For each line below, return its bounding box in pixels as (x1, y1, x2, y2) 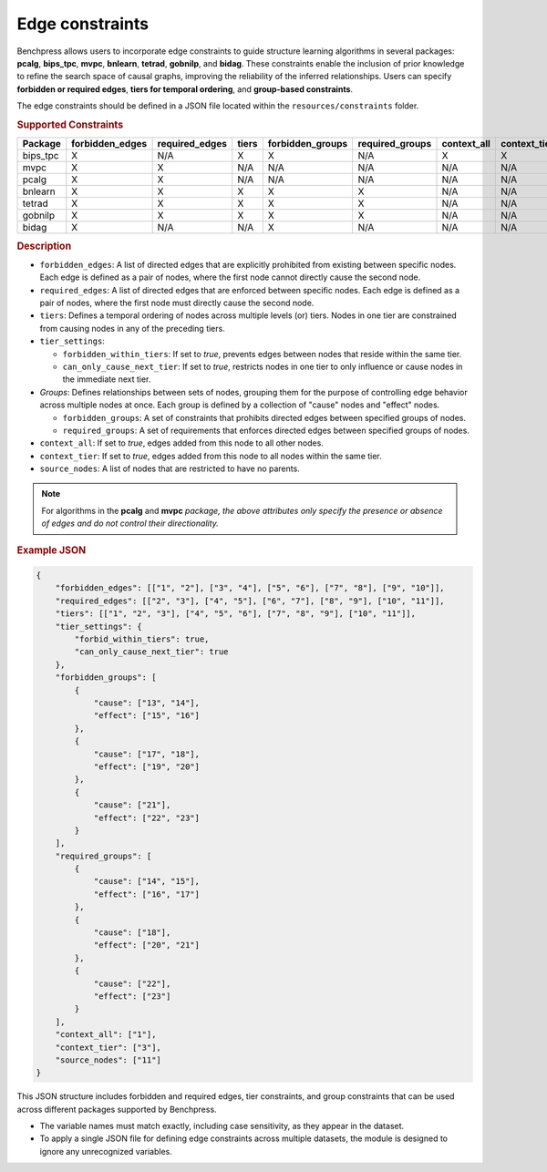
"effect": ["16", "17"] (93, 889, 201, 900)
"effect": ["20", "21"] (93, 940, 201, 951)
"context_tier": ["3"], (55, 1042, 161, 1053)
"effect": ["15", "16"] (93, 711, 201, 721)
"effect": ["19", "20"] (93, 761, 201, 772)
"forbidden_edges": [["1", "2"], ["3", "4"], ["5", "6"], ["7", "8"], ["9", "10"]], (55, 583, 446, 593)
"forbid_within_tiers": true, (74, 634, 210, 644)
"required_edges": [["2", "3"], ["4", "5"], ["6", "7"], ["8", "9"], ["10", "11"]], (55, 595, 446, 606)
